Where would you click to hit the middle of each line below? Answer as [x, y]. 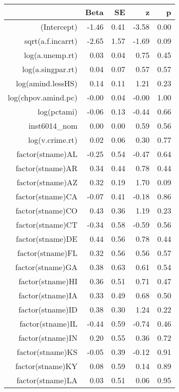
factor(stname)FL [47, 253]
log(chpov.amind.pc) [43, 97]
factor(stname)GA [46, 267]
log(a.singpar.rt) [50, 69]
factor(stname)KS [47, 352]
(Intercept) [59, 27]
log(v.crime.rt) [53, 140]
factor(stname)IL [49, 323]
